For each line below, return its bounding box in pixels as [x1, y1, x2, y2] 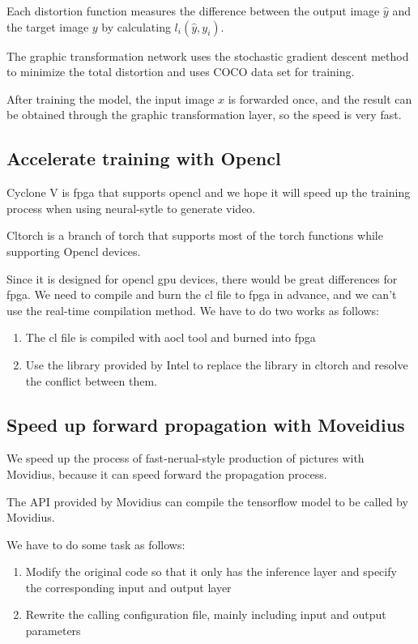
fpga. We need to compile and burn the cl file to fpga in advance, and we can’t [6, 286, 397, 303]
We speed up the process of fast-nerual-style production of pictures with [6, 450, 365, 467]
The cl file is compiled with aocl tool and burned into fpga [25, 329, 316, 346]
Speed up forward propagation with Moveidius [6, 412, 405, 437]
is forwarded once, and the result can [228, 90, 412, 107]
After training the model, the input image [6, 90, 215, 107]
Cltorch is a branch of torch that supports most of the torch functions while [6, 227, 383, 244]
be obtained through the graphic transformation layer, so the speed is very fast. [6, 106, 402, 123]
